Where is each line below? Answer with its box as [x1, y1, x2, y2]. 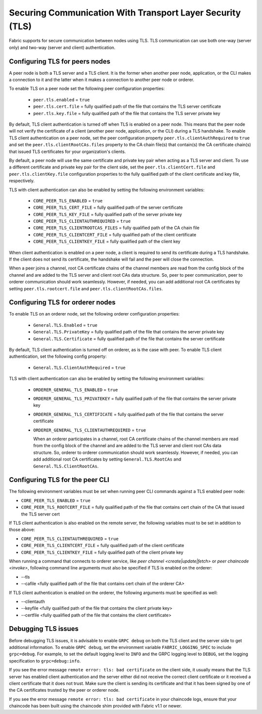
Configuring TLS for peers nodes [9, 57, 111, 66]
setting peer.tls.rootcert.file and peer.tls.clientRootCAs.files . [9, 285, 163, 291]
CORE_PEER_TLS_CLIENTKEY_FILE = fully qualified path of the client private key [21, 549, 184, 555]
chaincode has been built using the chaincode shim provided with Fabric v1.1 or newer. [9, 703, 182, 709]
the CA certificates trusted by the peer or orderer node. [9, 687, 120, 693]
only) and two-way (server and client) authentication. [9, 44, 116, 50]
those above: [9, 527, 35, 532]
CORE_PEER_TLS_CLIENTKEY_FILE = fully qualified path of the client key [33, 238, 180, 245]
